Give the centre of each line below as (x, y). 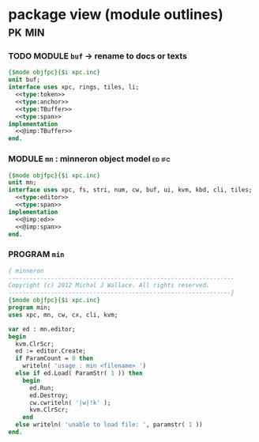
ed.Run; (42, 388)
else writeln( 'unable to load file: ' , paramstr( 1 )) (109, 425)
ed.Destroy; (49, 395)
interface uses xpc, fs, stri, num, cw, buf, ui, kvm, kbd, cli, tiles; (130, 190)
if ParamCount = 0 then (54, 359)
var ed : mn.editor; (42, 329)
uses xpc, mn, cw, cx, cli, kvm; (63, 315)
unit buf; (24, 80)
